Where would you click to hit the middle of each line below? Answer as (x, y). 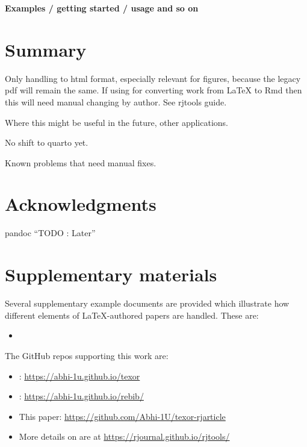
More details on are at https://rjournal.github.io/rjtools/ (124, 436)
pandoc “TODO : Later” (50, 233)
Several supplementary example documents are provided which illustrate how (147, 303)
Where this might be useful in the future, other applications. (116, 122)
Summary (46, 49)
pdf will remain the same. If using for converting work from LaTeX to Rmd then (153, 90)
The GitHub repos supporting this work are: (87, 355)
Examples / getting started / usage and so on (102, 8)
